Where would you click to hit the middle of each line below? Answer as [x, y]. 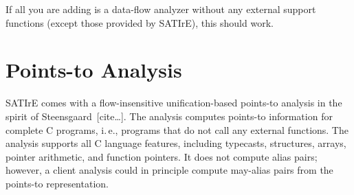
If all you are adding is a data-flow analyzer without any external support [161, 9]
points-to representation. [57, 183]
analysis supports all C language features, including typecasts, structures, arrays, [176, 143]
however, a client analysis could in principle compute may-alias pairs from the [169, 170]
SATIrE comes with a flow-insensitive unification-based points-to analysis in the [174, 103]
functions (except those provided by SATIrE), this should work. [140, 22]
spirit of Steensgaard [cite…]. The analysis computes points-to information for [169, 116]
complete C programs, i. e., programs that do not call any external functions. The [177, 129]
